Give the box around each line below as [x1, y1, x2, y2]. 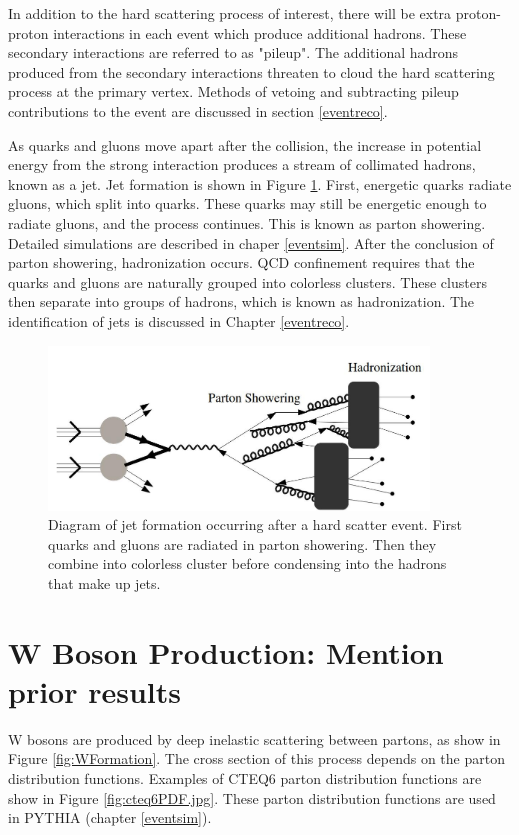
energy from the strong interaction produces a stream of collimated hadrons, [8, 154, 476, 175]
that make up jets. [48, 572, 161, 593]
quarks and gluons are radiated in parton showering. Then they [48, 533, 437, 554]
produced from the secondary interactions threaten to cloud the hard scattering [8, 61, 495, 82]
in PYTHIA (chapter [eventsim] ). [8, 807, 212, 828]
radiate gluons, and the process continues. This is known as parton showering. [8, 212, 486, 233]
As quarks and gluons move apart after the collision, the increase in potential [8, 134, 482, 155]
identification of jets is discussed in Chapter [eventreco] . [8, 310, 350, 331]
